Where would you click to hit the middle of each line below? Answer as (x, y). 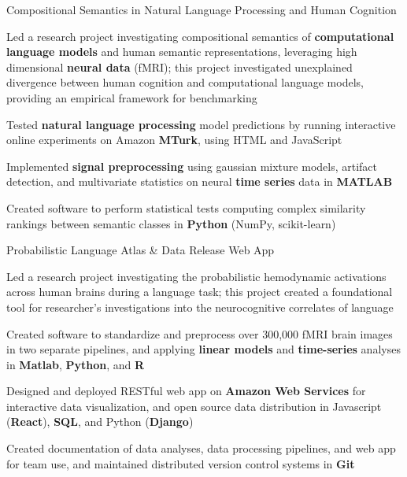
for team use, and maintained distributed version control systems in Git (181, 463)
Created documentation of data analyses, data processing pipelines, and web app (201, 448)
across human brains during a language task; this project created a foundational (200, 292)
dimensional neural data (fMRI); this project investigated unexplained (179, 67)
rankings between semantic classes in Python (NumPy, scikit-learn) (171, 223)
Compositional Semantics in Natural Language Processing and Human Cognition (202, 9)
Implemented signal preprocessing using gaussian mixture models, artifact (192, 166)
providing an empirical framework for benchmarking (132, 97)
